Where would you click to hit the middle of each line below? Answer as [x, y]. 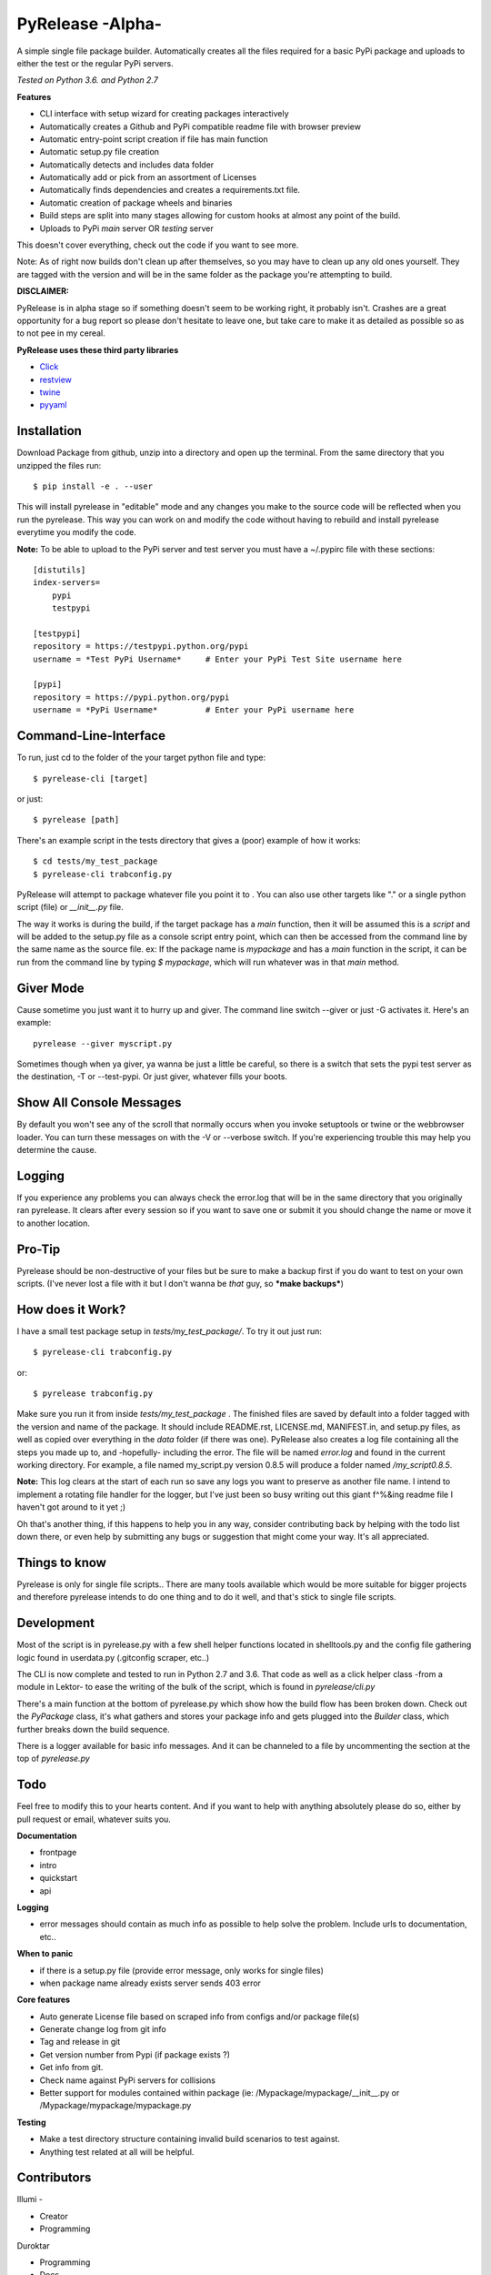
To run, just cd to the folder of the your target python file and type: [141, 758]
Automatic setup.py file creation [99, 152]
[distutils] [60, 570]
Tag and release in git [80, 2042]
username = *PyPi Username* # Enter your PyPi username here [194, 710]
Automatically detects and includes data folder [127, 165]
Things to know [61, 1562]
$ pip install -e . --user [93, 486]
